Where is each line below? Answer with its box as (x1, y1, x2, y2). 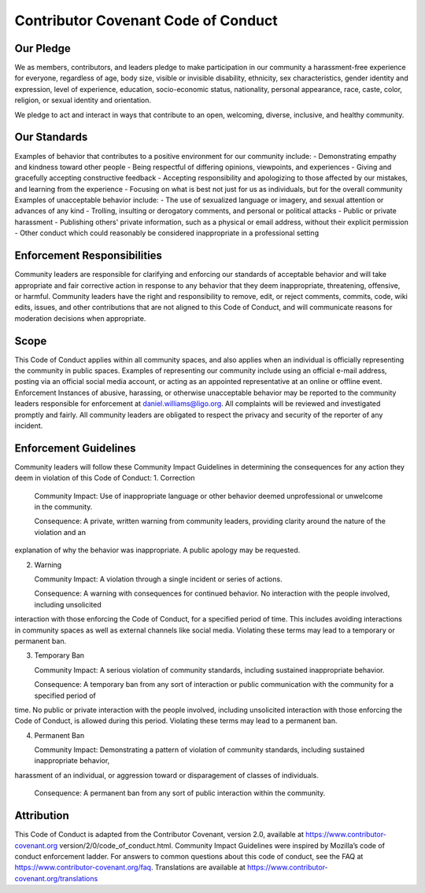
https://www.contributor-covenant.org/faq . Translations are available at (14, 862, 246, 873)
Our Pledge (14, 42, 71, 55)
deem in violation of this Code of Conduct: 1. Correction (14, 473, 195, 483)
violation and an (34, 527, 87, 537)
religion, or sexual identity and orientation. (14, 95, 152, 105)
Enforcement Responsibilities (14, 249, 163, 263)
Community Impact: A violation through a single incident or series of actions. (34, 574, 283, 584)
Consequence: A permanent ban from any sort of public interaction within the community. (34, 788, 326, 798)
